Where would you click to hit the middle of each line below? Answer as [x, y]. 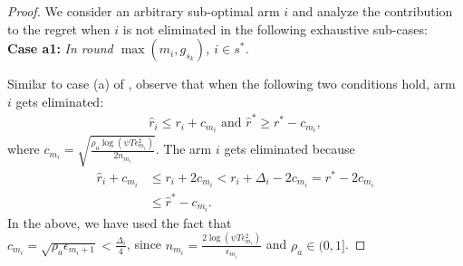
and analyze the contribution [372, 11]
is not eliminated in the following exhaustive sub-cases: [275, 28]
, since [144, 244]
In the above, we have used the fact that [120, 222]
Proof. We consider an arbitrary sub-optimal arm [144, 11]
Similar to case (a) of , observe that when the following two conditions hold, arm [231, 84]
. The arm [183, 149]
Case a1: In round [60, 48]
